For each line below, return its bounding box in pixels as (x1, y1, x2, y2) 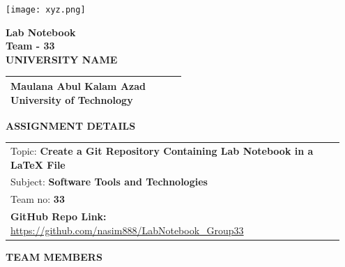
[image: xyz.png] (6, 5, 86, 15)
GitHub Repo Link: (10, 209, 107, 224)
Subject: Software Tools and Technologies (10, 174, 208, 189)
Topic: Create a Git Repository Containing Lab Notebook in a (10, 143, 314, 158)
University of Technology (10, 92, 133, 107)
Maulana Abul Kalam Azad (10, 78, 146, 93)
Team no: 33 (10, 192, 65, 206)
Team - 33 (6, 38, 55, 53)
